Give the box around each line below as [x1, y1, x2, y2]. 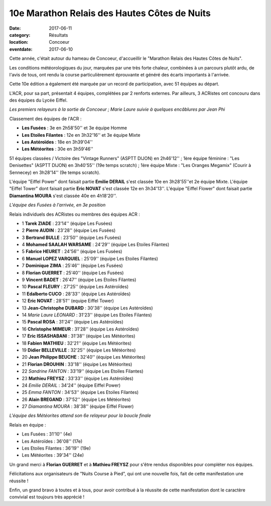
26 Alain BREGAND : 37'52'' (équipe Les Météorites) [22, 396, 131, 402]
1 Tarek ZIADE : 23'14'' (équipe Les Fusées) [22, 220, 112, 226]
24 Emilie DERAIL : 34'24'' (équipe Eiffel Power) [22, 382, 121, 388]
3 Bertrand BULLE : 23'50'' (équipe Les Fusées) [22, 234, 121, 240]
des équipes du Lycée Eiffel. [9, 97, 68, 103]
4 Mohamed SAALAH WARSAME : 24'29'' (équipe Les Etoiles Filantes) [22, 241, 170, 247]
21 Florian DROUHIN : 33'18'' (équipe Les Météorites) [22, 361, 132, 367]
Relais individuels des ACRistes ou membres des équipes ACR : [9, 211, 141, 217]
